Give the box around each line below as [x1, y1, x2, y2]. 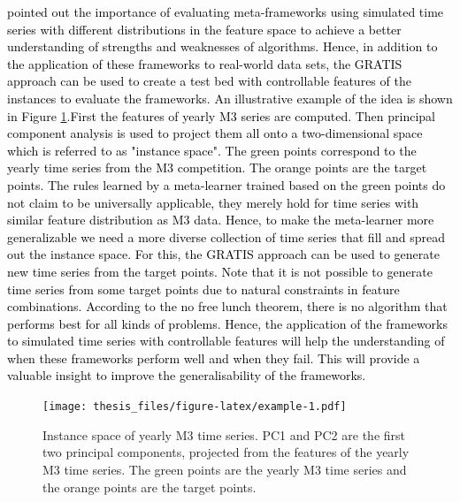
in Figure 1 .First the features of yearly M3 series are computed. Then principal [7, 106, 436, 125]
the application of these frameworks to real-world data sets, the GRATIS [7, 54, 402, 72]
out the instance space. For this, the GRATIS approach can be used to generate [7, 245, 440, 263]
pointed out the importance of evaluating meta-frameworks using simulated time [7, 3, 444, 20]
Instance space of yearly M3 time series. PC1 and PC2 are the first [42, 425, 405, 444]
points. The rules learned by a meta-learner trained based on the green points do [7, 175, 446, 194]
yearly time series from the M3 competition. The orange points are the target [7, 158, 427, 177]
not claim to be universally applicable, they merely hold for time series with [7, 193, 419, 211]
